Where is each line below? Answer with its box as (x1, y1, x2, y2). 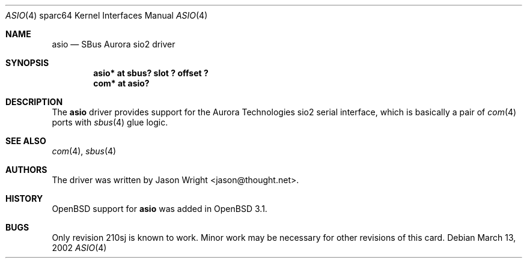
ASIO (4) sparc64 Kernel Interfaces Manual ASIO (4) (5, 10, 208, 20)
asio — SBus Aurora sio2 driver (52, 39, 175, 49)
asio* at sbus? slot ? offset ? (93, 68, 209, 78)
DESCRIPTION (5, 97, 63, 107)
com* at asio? (93, 78, 150, 88)
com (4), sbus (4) (52, 146, 117, 156)
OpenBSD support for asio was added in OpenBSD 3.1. (52, 204, 267, 214)
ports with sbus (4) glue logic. (52, 117, 168, 127)
